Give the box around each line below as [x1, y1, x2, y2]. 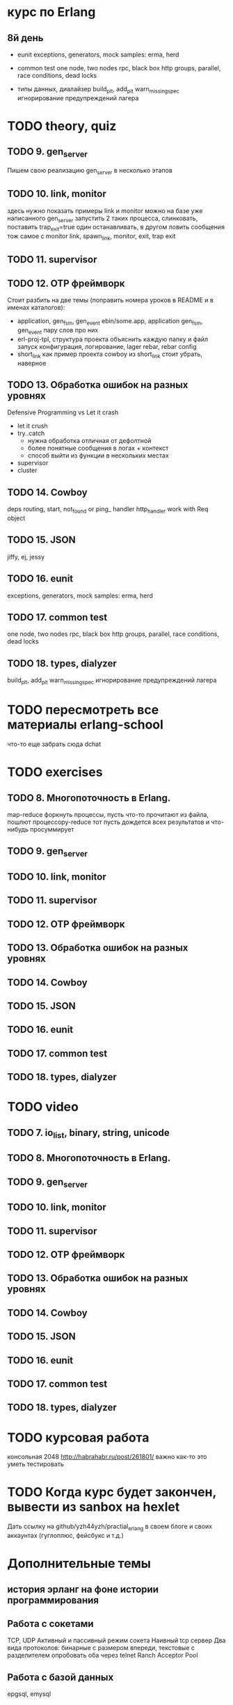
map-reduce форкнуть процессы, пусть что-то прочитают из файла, [7, 810, 209, 818]
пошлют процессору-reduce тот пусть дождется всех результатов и [7, 818, 210, 826]
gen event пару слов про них [17, 325, 99, 336]
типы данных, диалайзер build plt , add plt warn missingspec [17, 85, 179, 95]
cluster [17, 466, 38, 474]
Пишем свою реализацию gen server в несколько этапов [7, 166, 172, 176]
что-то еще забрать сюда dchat [7, 740, 102, 748]
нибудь [7, 825, 29, 833]
